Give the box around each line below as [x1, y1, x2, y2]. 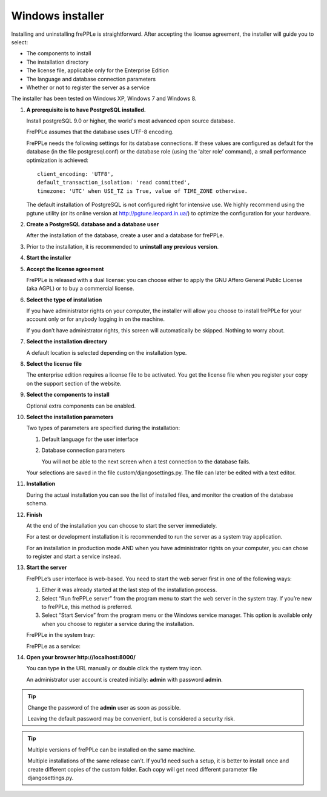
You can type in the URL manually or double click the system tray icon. [26, 665, 203, 672]
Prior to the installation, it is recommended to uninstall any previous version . [26, 243, 219, 250]
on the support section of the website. [26, 380, 122, 387]
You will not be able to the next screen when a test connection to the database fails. [41, 458, 251, 465]
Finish [26, 511, 42, 518]
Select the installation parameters [26, 413, 114, 420]
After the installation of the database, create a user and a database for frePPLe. [26, 232, 225, 239]
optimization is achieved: [26, 156, 89, 164]
